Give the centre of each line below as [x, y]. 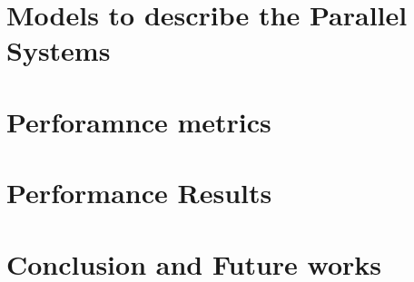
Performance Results [139, 193]
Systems [59, 50]
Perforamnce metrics [139, 121]
